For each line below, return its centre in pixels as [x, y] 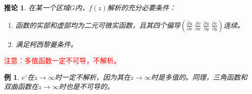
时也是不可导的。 [87, 86]
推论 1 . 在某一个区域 [37, 7]
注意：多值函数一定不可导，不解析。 [62, 60]
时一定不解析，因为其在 [93, 77]
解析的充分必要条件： [141, 7]
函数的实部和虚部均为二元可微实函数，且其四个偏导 [98, 25]
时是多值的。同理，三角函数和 [199, 77]
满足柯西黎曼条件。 [46, 44]
